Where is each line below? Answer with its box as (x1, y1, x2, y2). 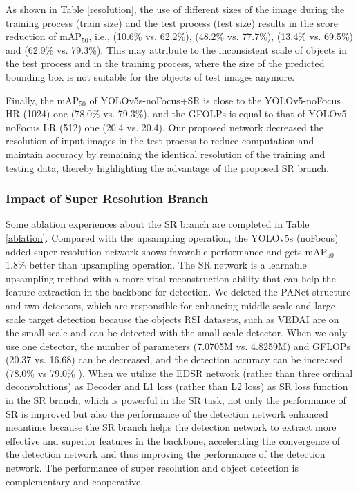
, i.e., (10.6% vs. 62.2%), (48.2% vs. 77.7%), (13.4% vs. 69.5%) (88, 29, 353, 43)
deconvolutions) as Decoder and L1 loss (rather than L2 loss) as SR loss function (6, 379, 348, 394)
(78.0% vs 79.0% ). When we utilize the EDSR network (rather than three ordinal (6, 365, 353, 380)
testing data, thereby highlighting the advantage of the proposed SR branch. (6, 160, 329, 175)
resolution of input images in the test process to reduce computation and (6, 133, 314, 148)
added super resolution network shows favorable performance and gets (6, 244, 302, 258)
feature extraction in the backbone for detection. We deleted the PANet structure (6, 284, 351, 299)
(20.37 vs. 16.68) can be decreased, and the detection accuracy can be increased (6, 352, 343, 367)
